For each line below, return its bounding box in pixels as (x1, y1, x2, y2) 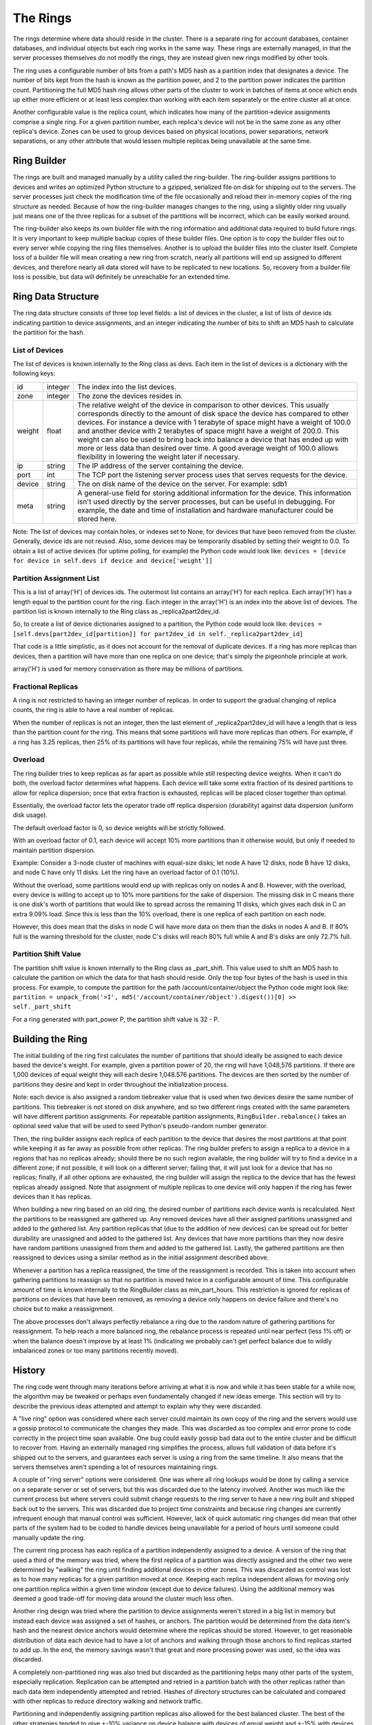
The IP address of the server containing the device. (77, 461, 244, 471)
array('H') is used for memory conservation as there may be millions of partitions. (12, 664, 245, 673)
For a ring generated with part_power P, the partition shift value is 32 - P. (12, 1015, 220, 1023)
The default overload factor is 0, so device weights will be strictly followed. (12, 823, 225, 831)
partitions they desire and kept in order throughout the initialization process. (12, 1080, 229, 1088)
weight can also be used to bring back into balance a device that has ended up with (77, 435, 349, 444)
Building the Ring (12, 1033, 87, 1045)
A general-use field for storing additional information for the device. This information (77, 488, 351, 497)
